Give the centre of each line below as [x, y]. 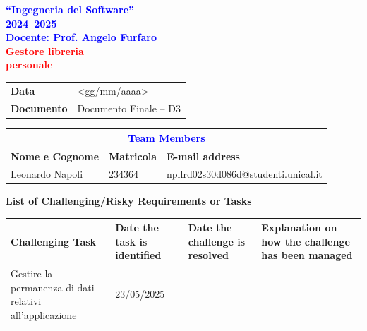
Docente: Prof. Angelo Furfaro [81, 37]
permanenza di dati [53, 287]
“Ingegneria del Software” [70, 9]
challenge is [217, 241]
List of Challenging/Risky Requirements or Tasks [129, 200]
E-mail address [203, 156]
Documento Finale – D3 [129, 108]
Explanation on [299, 228]
